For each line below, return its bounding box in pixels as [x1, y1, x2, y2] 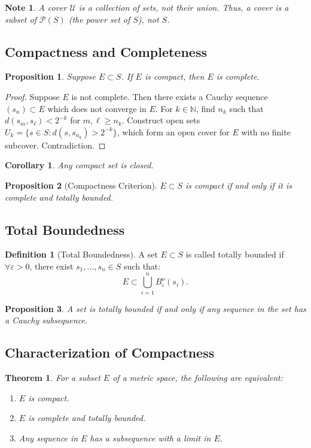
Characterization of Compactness [5, 343, 215, 362]
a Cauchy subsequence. [5, 314, 88, 326]
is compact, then [144, 70, 205, 83]
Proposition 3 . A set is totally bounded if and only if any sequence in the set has [5, 302, 306, 314]
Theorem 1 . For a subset [5, 371, 100, 384]
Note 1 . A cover [5, 1, 67, 13]
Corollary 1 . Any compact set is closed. [5, 159, 154, 171]
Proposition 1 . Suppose [5, 70, 96, 83]
